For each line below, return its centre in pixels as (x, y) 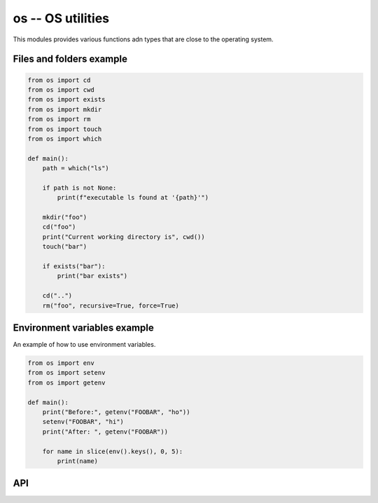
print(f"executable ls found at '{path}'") (133, 198)
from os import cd (59, 80)
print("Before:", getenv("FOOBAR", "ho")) (116, 412)
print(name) (77, 461)
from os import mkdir (65, 109)
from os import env (61, 363)
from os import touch (65, 129)
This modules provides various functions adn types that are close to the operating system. (143, 39)
